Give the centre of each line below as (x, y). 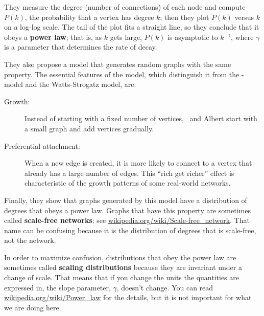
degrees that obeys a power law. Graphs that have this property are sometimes (127, 210)
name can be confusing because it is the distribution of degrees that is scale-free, (130, 230)
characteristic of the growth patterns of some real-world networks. (128, 183)
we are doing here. (33, 307)
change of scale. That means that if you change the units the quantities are (122, 277)
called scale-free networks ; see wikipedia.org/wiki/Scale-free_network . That (127, 220)
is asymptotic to (193, 37)
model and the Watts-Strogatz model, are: (70, 84)
